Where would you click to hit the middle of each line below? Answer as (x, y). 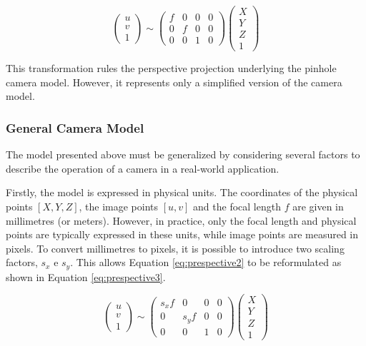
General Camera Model (75, 127)
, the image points (119, 206)
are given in (318, 206)
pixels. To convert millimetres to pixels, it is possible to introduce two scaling (175, 248)
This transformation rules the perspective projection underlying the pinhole (171, 68)
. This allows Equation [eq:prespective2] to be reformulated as (206, 262)
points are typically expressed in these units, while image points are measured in (182, 234)
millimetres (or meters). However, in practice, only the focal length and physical (181, 220)
